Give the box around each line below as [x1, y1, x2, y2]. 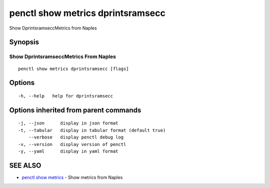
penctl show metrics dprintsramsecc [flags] [18, 65, 129, 71]
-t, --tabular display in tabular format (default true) [18, 127, 166, 133]
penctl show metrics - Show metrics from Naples [21, 174, 123, 180]
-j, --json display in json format [18, 120, 118, 126]
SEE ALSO [9, 161, 41, 169]
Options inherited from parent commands [9, 105, 141, 114]
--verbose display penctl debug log [28, 134, 124, 140]
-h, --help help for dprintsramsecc [18, 93, 113, 98]
